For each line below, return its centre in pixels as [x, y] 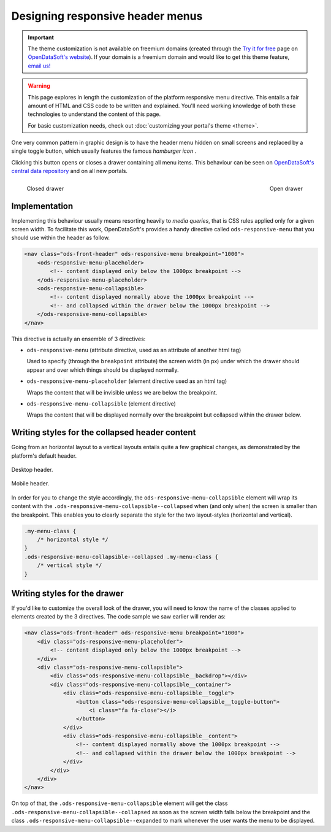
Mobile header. [30, 483]
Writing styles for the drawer [67, 593]
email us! [39, 66]
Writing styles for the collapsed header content [104, 433]
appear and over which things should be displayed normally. [103, 370]
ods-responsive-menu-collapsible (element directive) [101, 403]
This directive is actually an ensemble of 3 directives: [78, 339]
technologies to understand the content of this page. [94, 114]
